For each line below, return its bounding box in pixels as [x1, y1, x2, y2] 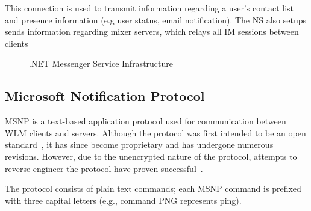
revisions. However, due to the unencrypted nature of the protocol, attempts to [5, 150, 297, 162]
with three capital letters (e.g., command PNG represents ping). [5, 194, 242, 206]
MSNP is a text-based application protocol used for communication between [5, 115, 286, 127]
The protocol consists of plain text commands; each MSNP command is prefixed [5, 182, 301, 195]
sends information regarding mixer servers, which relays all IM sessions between [5, 25, 299, 38]
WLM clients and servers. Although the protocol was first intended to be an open [5, 126, 306, 139]
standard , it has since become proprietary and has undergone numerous [5, 138, 274, 151]
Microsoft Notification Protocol [5, 87, 205, 105]
